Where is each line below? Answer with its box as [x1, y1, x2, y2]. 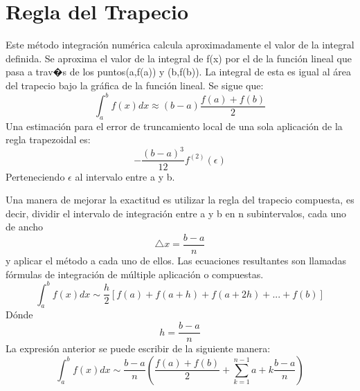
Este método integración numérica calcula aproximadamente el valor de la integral [6, 37, 354, 52]
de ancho [6, 219, 44, 234]
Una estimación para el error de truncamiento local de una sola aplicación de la [6, 118, 343, 133]
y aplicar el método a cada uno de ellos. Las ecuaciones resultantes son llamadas [6, 253, 346, 267]
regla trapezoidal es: [6, 132, 91, 147]
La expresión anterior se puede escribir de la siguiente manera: [6, 341, 271, 356]
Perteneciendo [6, 169, 65, 183]
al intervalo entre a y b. [75, 169, 175, 183]
